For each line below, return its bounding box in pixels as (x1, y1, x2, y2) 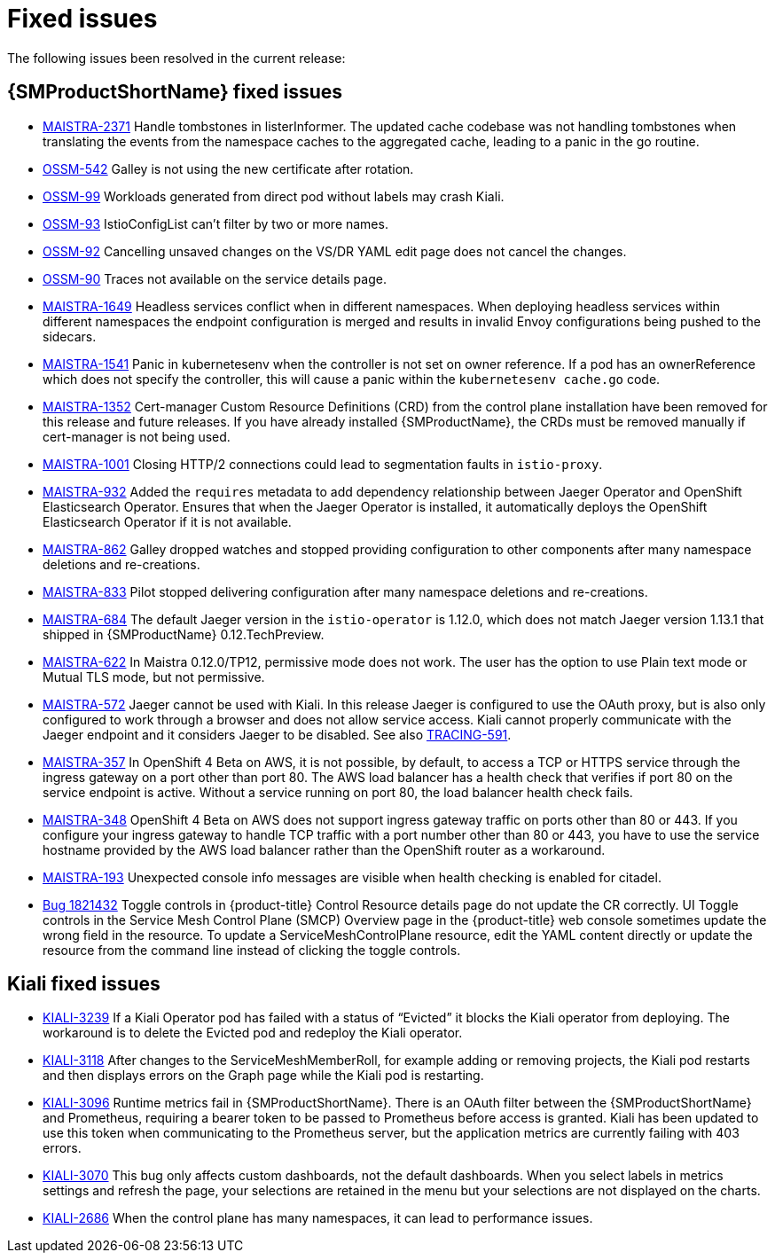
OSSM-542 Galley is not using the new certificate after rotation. (43, 160, 414, 176)
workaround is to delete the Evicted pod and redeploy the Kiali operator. (43, 1025, 463, 1041)
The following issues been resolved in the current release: (7, 50, 346, 66)
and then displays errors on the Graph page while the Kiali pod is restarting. (43, 1068, 484, 1084)
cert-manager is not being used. (43, 428, 231, 444)
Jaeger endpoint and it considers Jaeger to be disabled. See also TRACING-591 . (43, 726, 512, 742)
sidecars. (43, 328, 97, 344)
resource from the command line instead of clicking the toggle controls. (43, 942, 461, 958)
